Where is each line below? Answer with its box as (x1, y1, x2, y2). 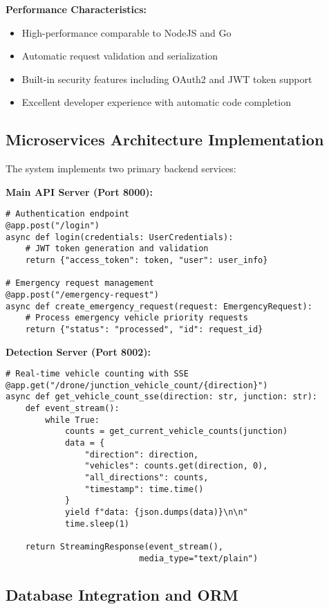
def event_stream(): (25, 403, 120, 414)
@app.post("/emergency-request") (6, 289, 159, 300)
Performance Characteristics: (6, 2, 147, 16)
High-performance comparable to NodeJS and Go (21, 25, 232, 39)
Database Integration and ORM (6, 583, 238, 605)
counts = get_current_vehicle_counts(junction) (64, 426, 288, 437)
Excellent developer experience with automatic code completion (21, 95, 291, 109)
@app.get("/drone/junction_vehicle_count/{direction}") (6, 380, 268, 390)
